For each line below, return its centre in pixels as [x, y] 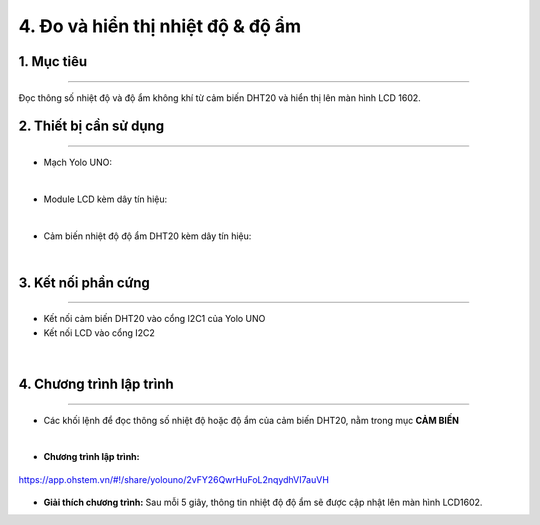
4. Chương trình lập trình [96, 383]
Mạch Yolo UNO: [77, 162]
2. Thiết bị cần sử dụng [91, 126]
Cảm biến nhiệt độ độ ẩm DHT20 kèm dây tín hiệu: [147, 236]
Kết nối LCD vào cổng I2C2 [99, 332]
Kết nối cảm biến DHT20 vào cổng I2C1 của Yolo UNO [154, 319]
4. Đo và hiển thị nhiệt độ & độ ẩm [160, 26]
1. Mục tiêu [53, 61]
